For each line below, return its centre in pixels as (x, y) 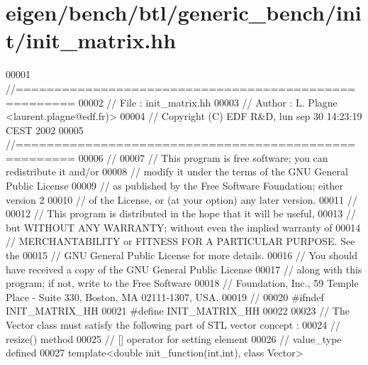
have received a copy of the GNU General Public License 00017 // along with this (184, 269)
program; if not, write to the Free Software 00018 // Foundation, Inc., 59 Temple (182, 283)
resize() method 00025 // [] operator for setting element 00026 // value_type (174, 338)
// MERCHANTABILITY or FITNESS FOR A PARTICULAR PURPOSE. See (180, 241)
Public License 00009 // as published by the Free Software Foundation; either (174, 186)
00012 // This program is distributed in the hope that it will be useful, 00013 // (181, 213)
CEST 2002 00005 (45, 130)
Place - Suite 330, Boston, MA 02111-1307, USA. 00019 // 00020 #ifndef (165, 296)
